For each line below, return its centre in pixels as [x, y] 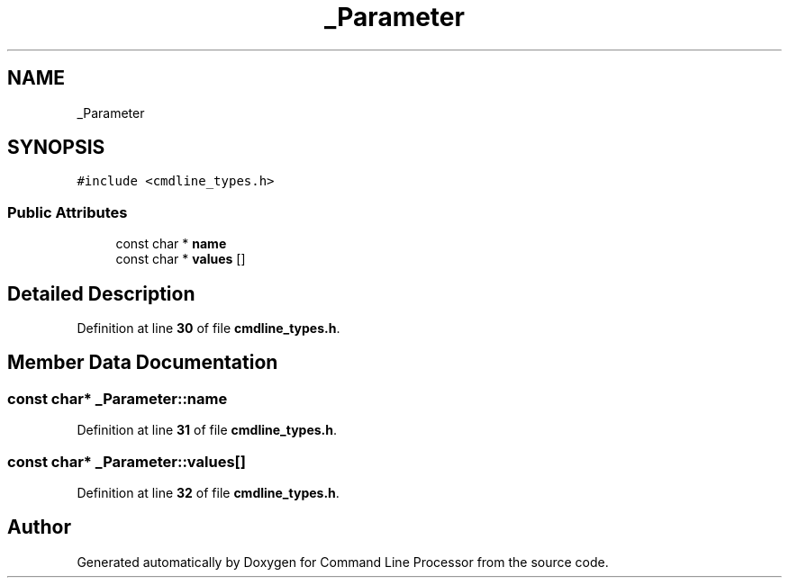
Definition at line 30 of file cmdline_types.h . [209, 328]
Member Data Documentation [143, 363]
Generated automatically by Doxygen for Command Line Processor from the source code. [343, 562]
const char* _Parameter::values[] [127, 461]
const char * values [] [181, 259]
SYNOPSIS [56, 148]
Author [39, 527]
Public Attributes [68, 212]
